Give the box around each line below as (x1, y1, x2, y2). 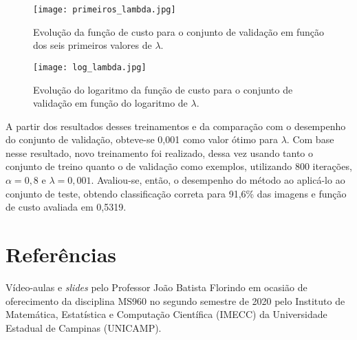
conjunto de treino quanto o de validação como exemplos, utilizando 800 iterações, (6, 159, 352, 173)
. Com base (286, 132, 334, 147)
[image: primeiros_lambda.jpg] (33, 5, 176, 14)
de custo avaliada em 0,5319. (6, 200, 127, 214)
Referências (6, 240, 117, 268)
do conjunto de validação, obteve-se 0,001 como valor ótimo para (6, 132, 279, 147)
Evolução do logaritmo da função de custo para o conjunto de (33, 82, 293, 96)
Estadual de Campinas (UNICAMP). (6, 320, 162, 334)
